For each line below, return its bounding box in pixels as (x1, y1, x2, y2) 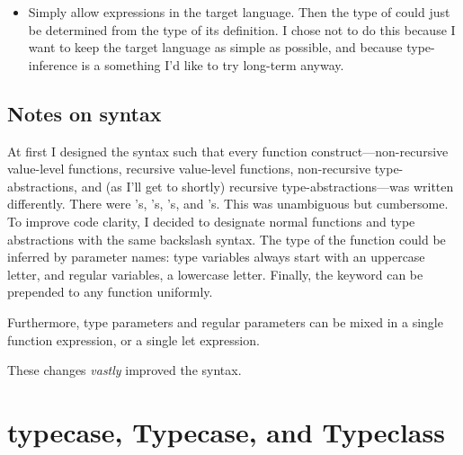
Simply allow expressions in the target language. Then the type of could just (28, 3, 450, 21)
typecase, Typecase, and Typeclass (7, 413, 445, 450)
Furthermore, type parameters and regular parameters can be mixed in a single (7, 312, 443, 331)
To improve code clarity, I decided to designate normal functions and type (7, 211, 415, 230)
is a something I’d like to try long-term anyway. (81, 55, 344, 74)
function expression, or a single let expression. (7, 330, 260, 349)
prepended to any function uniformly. (7, 282, 213, 301)
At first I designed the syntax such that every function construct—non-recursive (7, 141, 449, 160)
